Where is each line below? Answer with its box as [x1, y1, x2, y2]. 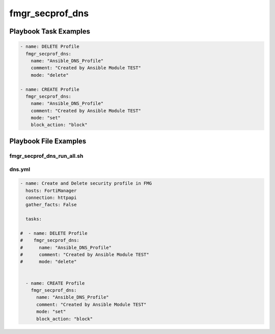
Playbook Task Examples [9, 27, 91, 36]
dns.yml [9, 166, 31, 173]
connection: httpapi [25, 194, 77, 201]
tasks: [25, 216, 42, 222]
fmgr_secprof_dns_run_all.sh [9, 152, 84, 159]
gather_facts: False [25, 202, 77, 208]
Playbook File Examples [9, 136, 87, 145]
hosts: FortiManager [25, 187, 77, 193]
